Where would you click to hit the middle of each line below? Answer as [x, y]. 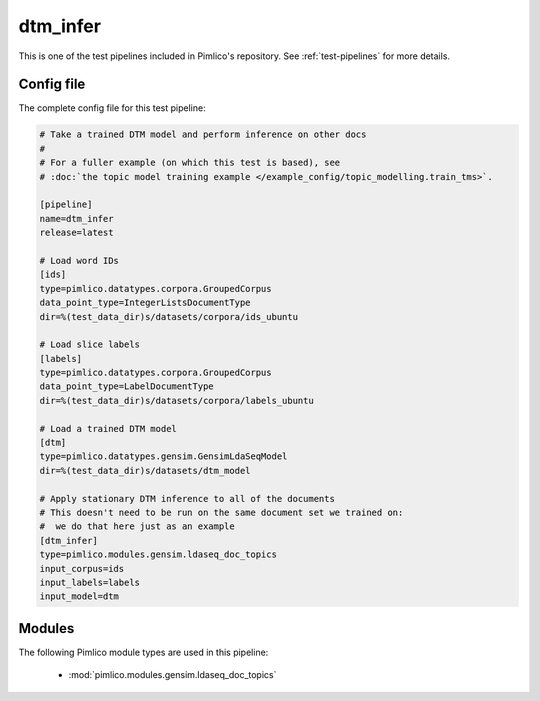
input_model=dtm [79, 596]
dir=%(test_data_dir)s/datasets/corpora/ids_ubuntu [169, 316]
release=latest [76, 233]
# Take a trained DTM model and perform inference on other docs [203, 134]
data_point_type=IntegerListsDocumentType [145, 303]
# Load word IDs [79, 260]
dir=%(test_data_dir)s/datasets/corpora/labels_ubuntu [176, 400]
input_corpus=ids [82, 568]
